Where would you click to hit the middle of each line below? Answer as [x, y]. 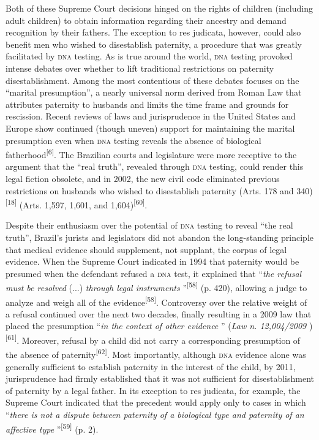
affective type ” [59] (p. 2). [52, 428]
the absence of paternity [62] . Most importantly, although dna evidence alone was [156, 353]
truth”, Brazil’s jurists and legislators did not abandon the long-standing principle [159, 237]
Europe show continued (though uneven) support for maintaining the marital [150, 128]
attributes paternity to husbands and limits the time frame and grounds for [147, 104]
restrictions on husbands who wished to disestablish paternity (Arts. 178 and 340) [159, 190]
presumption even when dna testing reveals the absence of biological [133, 140]
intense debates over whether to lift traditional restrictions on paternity [140, 68]
